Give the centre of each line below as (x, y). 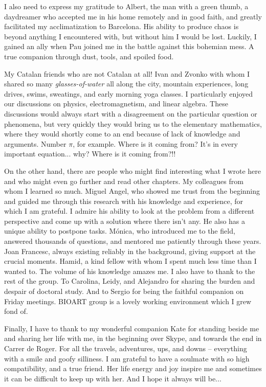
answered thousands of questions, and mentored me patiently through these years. (133, 241)
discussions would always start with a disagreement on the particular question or (131, 113)
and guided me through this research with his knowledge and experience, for (124, 201)
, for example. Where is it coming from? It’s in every (155, 143)
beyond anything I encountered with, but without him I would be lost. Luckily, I (130, 36)
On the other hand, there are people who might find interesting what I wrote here (132, 170)
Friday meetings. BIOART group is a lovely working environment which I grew (128, 301)
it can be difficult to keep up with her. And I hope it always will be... (113, 378)
